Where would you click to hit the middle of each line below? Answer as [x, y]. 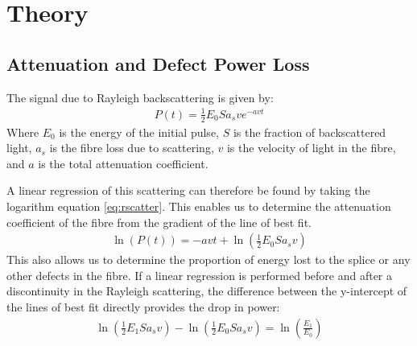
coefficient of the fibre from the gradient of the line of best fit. [159, 222]
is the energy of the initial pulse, [139, 132]
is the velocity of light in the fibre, [311, 148]
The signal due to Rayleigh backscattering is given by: [140, 97]
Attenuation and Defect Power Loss [158, 63]
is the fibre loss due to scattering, [132, 148]
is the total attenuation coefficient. [123, 163]
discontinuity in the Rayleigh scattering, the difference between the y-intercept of [207, 291]
